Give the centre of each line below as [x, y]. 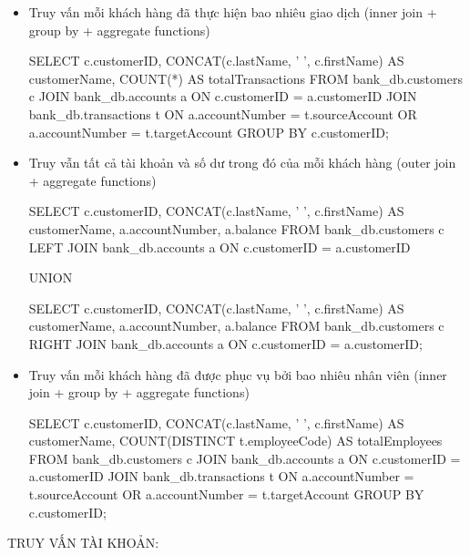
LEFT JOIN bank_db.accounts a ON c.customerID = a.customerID [220, 247]
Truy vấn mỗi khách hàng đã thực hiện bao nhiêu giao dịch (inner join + [233, 12]
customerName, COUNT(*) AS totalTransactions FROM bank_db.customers [245, 78]
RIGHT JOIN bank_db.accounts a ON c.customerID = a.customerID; [225, 343]
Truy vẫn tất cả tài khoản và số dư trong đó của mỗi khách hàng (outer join [242, 163]
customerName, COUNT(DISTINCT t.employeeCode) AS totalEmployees [235, 441]
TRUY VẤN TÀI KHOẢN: [83, 543]
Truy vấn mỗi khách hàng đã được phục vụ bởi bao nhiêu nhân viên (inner [238, 374]
